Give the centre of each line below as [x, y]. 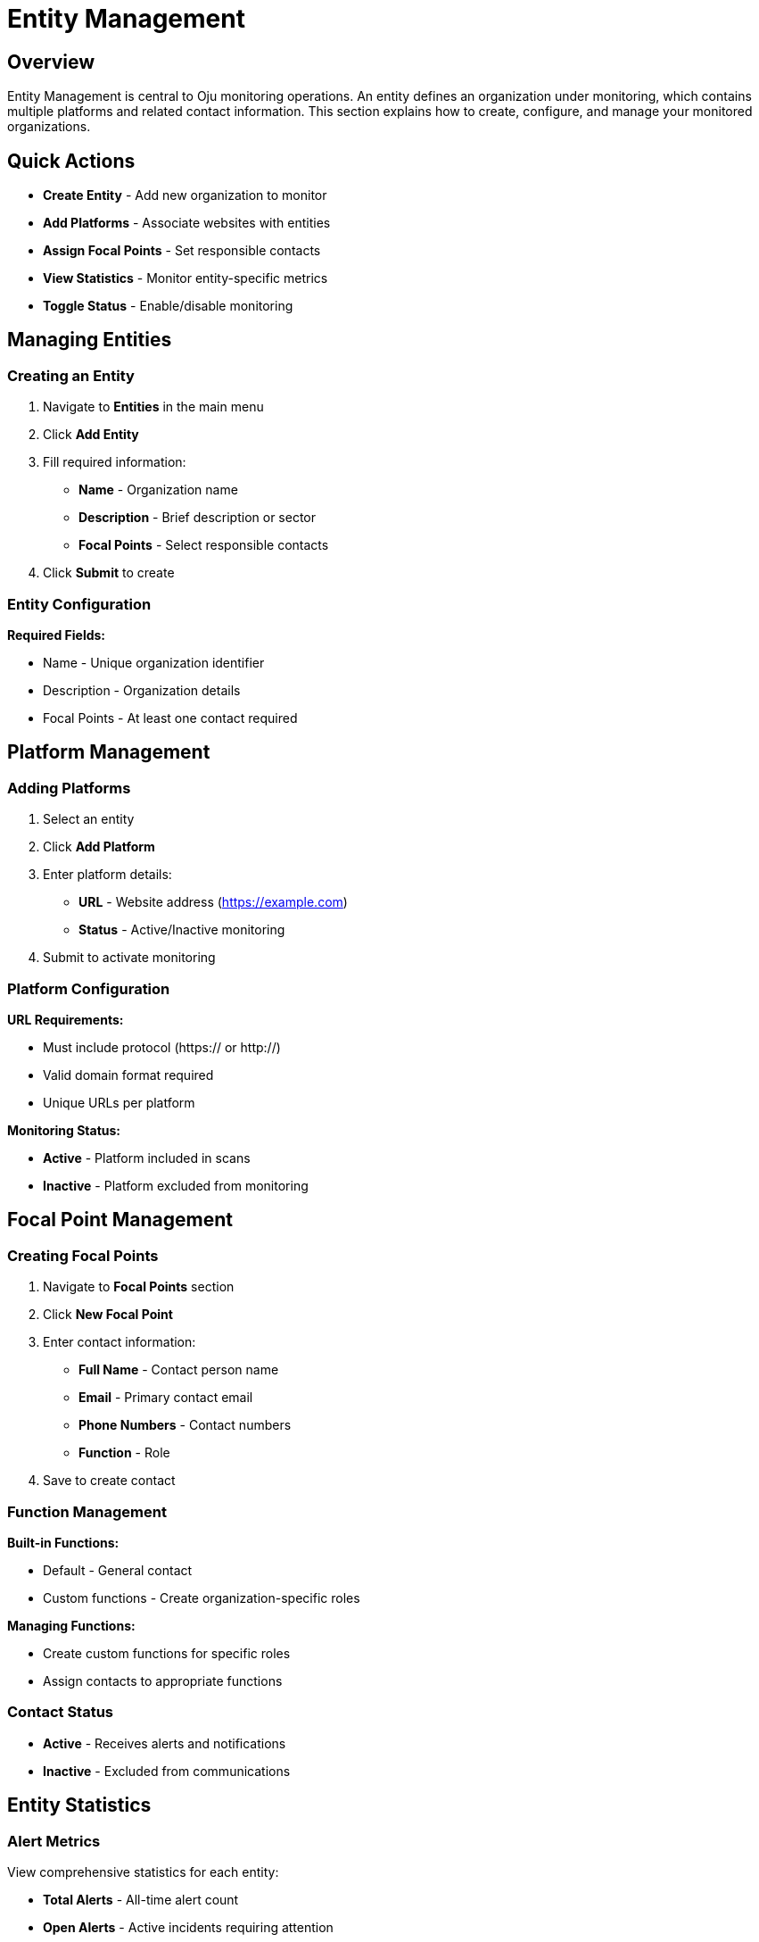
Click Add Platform [99, 847]
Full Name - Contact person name [179, 1370]
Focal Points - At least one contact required [170, 718]
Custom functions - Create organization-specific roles [202, 1598]
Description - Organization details [142, 690]
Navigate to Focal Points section [139, 1287]
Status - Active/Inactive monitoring [182, 930]
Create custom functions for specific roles [167, 1653]
